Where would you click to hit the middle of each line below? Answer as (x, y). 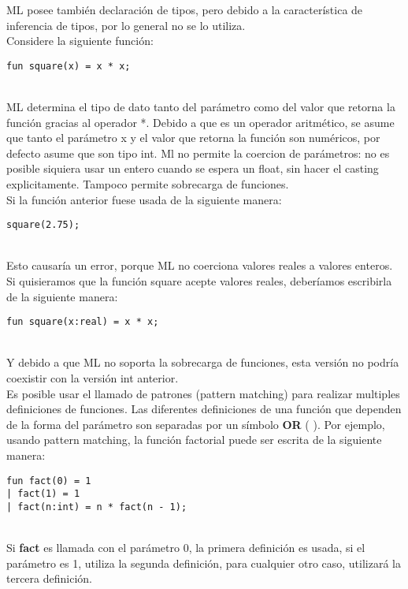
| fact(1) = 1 (43, 494)
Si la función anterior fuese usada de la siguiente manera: (144, 199)
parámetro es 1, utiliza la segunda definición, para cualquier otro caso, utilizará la (204, 563)
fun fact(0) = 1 (49, 481)
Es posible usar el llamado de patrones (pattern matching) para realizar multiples (203, 393)
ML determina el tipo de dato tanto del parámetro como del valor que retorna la (201, 107)
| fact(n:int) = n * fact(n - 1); (97, 507)
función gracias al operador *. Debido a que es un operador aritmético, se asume (200, 122)
